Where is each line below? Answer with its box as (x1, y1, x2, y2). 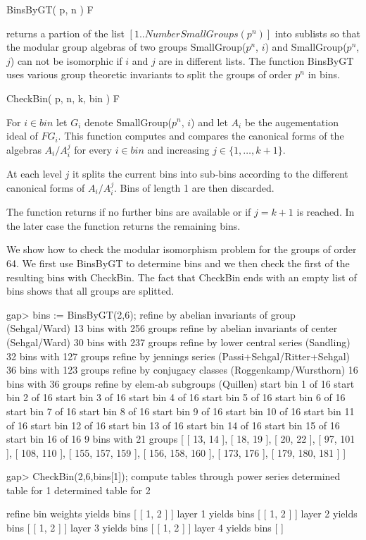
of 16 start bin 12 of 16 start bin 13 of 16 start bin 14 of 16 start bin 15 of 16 (6, 417, 340, 432)
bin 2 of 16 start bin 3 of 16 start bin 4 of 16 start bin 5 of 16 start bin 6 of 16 (6, 390, 346, 405)
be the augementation (244, 114, 339, 129)
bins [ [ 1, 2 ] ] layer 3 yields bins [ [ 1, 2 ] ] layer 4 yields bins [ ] (6, 520, 284, 535)
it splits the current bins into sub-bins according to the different (72, 166, 348, 181)
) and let (191, 114, 228, 129)
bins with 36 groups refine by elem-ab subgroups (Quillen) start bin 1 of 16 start (6, 376, 355, 391)
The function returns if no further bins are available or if (6, 204, 251, 219)
